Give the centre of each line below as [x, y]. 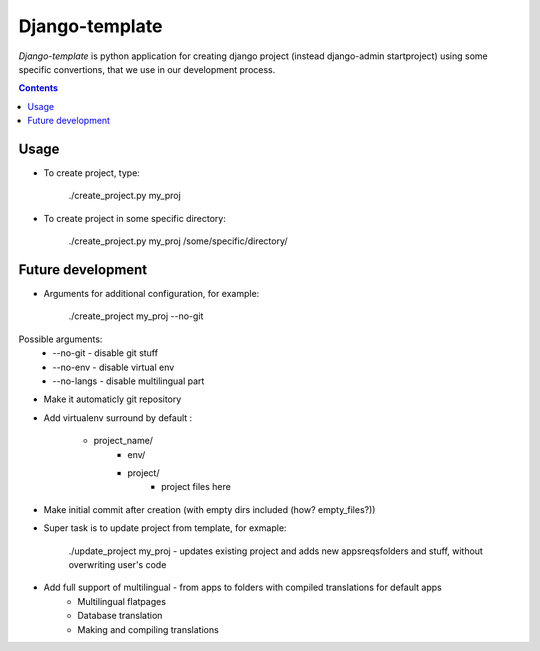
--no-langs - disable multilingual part [128, 381]
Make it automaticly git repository [112, 399]
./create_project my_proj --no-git [136, 316]
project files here [196, 487]
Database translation [120, 616]
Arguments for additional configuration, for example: [151, 294]
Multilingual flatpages [122, 601]
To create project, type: [91, 173]
